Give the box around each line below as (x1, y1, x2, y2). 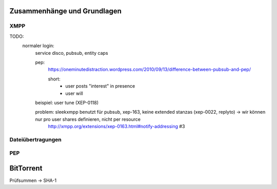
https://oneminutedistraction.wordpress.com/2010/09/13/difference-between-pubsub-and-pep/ (48, 67, 251, 73)
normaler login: (22, 43, 55, 49)
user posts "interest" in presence (65, 83, 135, 89)
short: (48, 76, 61, 82)
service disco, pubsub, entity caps (35, 50, 108, 56)
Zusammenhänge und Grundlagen (9, 7, 122, 15)
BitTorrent (9, 164, 43, 173)
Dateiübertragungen (9, 136, 62, 143)
